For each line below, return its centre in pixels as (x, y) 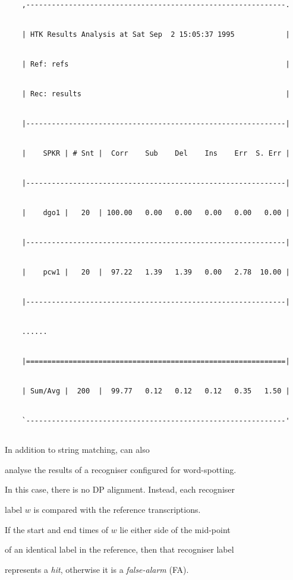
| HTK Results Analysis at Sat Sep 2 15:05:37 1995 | (156, 35)
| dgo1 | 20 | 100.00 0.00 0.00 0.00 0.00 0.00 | (156, 213)
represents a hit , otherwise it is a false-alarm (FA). (97, 569)
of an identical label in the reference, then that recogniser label (119, 549)
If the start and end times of (57, 529)
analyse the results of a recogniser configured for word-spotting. (121, 469)
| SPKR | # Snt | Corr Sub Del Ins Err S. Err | (156, 154)
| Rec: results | (156, 94)
